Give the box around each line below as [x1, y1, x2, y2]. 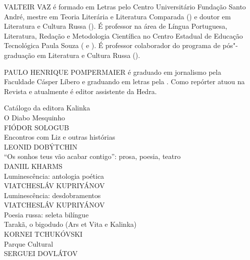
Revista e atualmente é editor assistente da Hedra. [4, 86, 157, 96]
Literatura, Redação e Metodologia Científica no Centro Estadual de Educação [4, 30, 243, 41]
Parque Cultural [4, 238, 53, 249]
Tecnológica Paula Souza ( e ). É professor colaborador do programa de [4, 40, 221, 51]
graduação [4, 50, 35, 60]
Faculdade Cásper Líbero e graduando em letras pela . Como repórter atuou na [4, 76, 245, 87]
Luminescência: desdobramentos [4, 190, 101, 200]
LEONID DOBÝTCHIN [4, 141, 78, 152]
